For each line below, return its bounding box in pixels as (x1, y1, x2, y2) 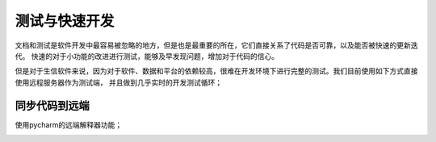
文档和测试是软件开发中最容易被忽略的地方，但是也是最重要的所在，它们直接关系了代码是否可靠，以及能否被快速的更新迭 (15, 40, 418, 50)
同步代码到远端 (15, 98, 90, 112)
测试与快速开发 (15, 12, 115, 30)
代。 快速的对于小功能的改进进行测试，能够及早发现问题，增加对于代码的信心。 (15, 51, 279, 61)
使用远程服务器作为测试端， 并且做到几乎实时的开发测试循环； (15, 77, 222, 87)
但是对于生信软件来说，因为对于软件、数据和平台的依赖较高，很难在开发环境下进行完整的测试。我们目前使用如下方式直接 (15, 66, 418, 76)
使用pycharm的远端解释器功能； (15, 119, 123, 129)
